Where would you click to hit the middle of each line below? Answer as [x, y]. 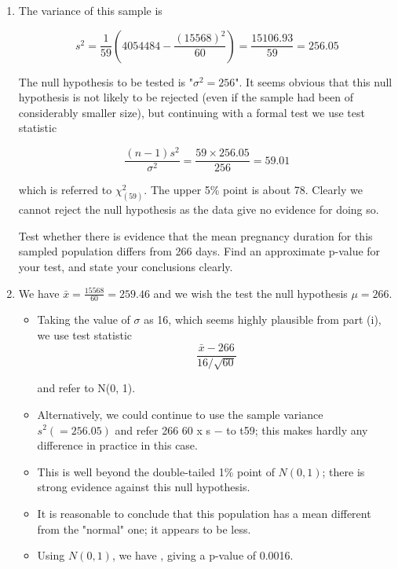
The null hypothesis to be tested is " [106, 81]
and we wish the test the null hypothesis [250, 293]
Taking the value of [84, 319]
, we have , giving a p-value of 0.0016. [203, 555]
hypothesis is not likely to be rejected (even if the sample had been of [186, 97]
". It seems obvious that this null [314, 81]
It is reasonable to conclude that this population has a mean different [204, 513]
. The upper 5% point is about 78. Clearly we [253, 190]
